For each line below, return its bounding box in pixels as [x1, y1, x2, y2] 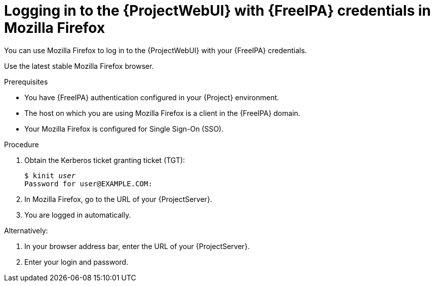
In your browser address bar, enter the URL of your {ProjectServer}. [24, 241, 250, 251]
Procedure [4, 140, 39, 149]
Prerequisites [4, 77, 48, 86]
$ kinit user [24, 171, 76, 180]
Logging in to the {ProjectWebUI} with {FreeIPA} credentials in [4, 2, 431, 19]
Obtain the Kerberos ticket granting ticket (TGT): [24, 155, 185, 165]
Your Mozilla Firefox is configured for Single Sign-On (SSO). [24, 124, 224, 133]
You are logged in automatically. [24, 210, 131, 219]
